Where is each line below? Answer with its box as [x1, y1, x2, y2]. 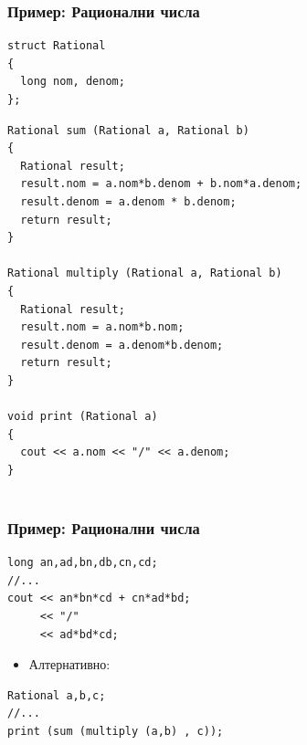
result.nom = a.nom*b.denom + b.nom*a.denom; [20, 177, 302, 191]
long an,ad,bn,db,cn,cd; [7, 556, 158, 570]
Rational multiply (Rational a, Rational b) [7, 267, 282, 280]
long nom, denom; [20, 75, 125, 89]
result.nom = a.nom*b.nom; [20, 320, 185, 334]
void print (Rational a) [7, 410, 158, 424]
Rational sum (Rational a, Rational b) [7, 123, 249, 137]
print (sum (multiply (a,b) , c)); [7, 725, 224, 739]
